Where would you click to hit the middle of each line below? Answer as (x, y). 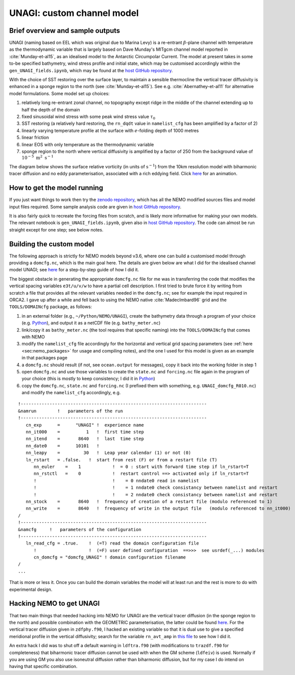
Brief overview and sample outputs (65, 31)
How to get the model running (56, 188)
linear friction (35, 137)
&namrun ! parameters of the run (71, 411)
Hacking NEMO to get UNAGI (54, 604)
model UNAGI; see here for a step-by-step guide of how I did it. (74, 270)
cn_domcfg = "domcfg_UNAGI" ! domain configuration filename (110, 557)
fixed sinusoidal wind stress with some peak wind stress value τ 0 (89, 117)
